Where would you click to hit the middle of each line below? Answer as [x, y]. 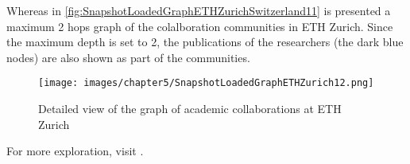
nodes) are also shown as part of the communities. [128, 57]
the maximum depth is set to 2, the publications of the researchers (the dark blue [205, 42]
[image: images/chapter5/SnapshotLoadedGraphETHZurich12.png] [206, 83]
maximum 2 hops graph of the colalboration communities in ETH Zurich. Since [200, 26]
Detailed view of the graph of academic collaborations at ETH [190, 109]
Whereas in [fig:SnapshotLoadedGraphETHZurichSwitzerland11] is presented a [199, 10]
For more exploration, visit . [75, 151]
